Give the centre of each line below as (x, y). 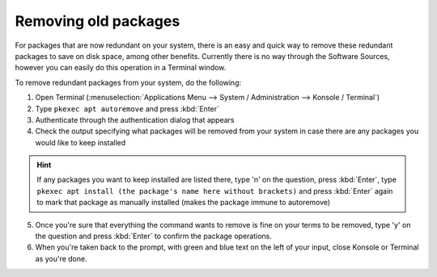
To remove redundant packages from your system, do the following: (128, 82)
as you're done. (62, 258)
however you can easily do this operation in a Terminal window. (121, 68)
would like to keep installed (81, 142)
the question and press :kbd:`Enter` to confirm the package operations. (154, 236)
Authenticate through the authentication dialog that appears (135, 120)
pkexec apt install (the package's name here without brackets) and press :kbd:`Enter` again (215, 191)
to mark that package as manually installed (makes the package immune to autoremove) (184, 203)
